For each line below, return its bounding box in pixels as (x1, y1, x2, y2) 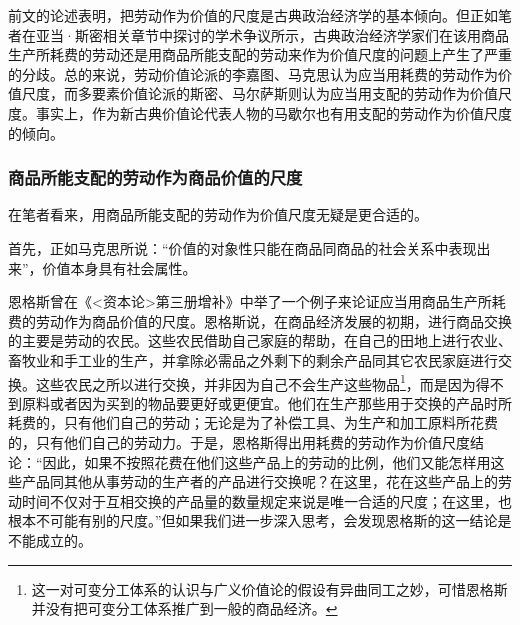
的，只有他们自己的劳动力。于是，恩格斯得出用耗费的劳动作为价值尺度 (8, 431, 470, 452)
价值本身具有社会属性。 (42, 257, 197, 278)
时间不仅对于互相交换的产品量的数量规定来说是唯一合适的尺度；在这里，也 (21, 490, 512, 511)
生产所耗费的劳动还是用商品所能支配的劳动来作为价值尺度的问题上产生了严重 (8, 44, 512, 65)
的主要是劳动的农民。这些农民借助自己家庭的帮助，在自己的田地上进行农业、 (8, 330, 512, 351)
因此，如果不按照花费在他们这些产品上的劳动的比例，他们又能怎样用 (42, 451, 491, 472)
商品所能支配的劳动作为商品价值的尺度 (8, 165, 303, 190)
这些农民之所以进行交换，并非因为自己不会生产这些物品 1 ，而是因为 (35, 370, 476, 394)
